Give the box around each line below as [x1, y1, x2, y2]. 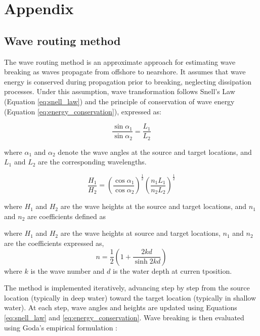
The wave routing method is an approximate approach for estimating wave [4, 56, 236, 67]
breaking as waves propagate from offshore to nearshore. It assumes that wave [4, 66, 246, 77]
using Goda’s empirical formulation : [4, 322, 117, 332]
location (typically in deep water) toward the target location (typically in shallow [4, 292, 256, 303]
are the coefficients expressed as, [4, 237, 104, 248]
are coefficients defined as [27, 211, 106, 221]
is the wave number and [30, 265, 105, 276]
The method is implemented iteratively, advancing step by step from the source [4, 282, 250, 293]
